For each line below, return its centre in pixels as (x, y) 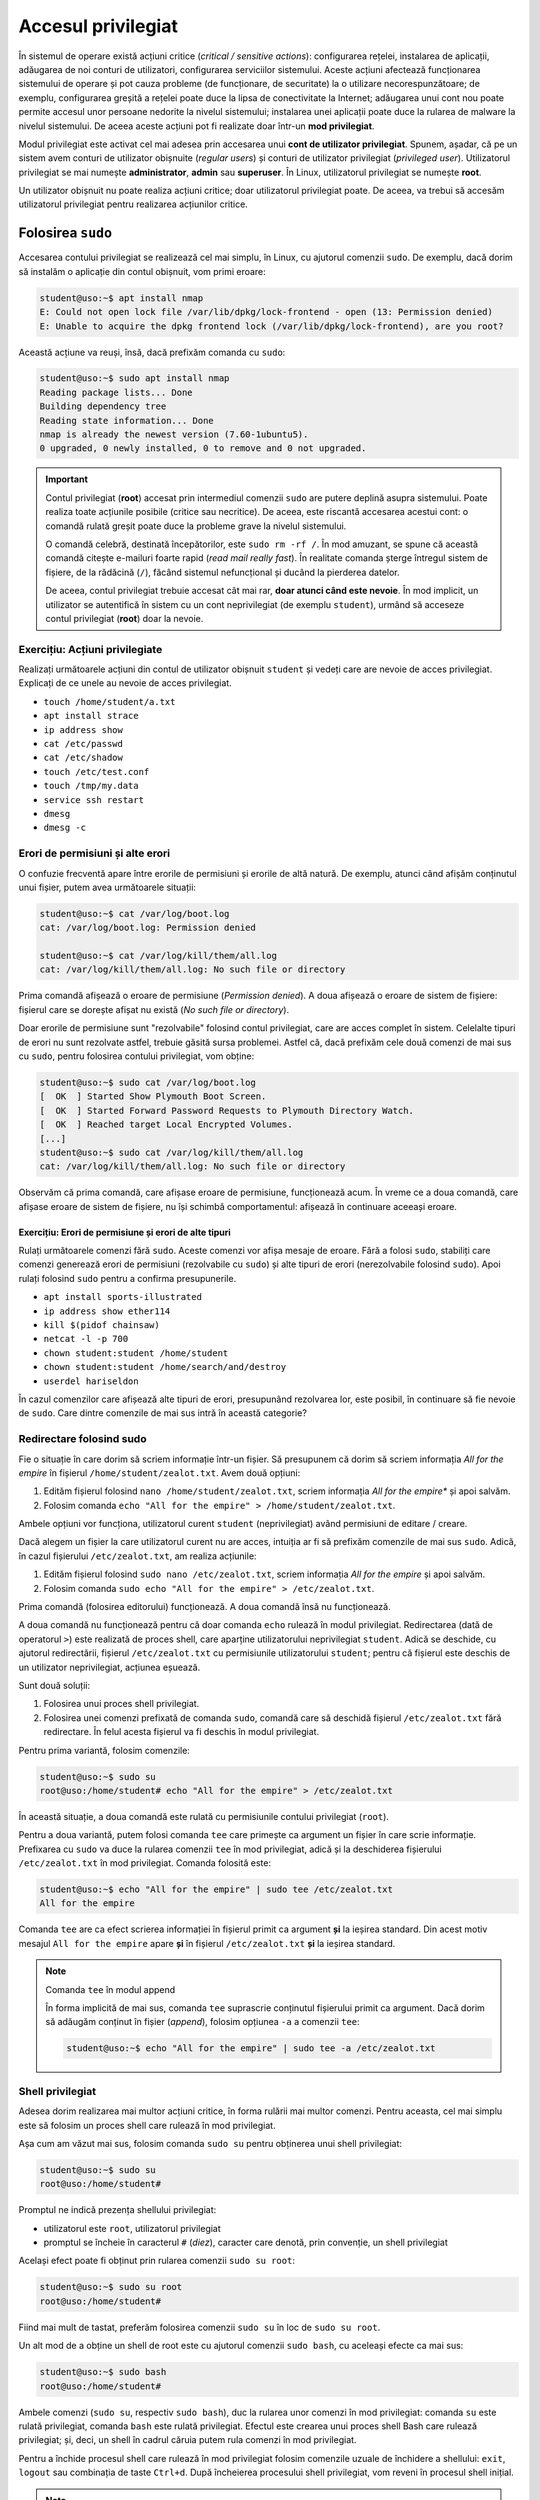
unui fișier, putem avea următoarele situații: (107, 887)
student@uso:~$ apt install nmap (121, 298)
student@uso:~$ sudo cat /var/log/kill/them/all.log (171, 1152)
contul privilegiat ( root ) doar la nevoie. (124, 618)
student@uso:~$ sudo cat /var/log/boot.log (148, 1082)
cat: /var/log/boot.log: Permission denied (148, 928)
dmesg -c (65, 828)
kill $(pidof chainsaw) (101, 1325)
